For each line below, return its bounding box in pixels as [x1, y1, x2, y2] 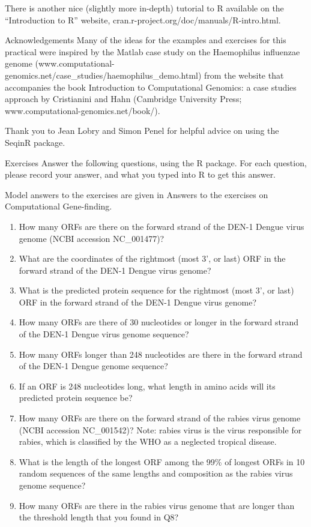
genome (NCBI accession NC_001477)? [19, 232, 165, 244]
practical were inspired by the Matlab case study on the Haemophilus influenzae [5, 45, 300, 58]
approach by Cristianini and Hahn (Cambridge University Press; [5, 92, 242, 105]
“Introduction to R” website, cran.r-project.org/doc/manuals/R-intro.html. [5, 13, 281, 26]
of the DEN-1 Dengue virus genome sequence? [19, 328, 189, 340]
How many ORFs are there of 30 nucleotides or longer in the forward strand [19, 316, 299, 328]
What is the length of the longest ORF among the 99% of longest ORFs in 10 [19, 455, 305, 468]
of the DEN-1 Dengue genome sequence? [19, 360, 168, 372]
